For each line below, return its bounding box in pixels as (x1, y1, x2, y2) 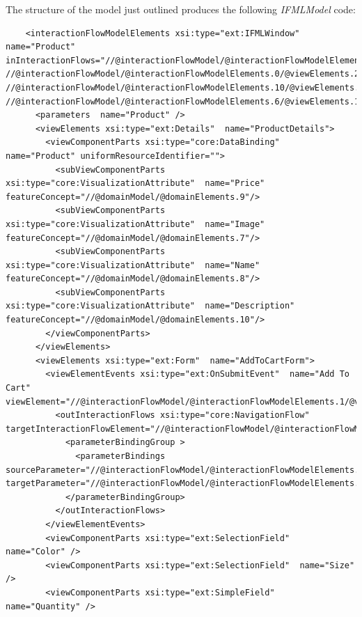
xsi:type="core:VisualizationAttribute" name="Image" (6, 219, 265, 229)
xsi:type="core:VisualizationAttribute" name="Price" (6, 178, 265, 189)
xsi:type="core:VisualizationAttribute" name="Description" (6, 301, 295, 311)
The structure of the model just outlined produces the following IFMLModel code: (6, 2, 356, 16)
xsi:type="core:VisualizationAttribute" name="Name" (6, 260, 260, 270)
